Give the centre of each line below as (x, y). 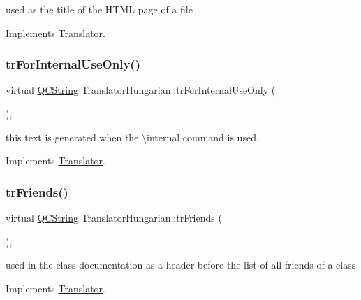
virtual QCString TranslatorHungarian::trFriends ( (114, 217)
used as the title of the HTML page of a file (99, 9)
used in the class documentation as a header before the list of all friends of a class (181, 265)
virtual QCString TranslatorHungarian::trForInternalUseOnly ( (141, 90)
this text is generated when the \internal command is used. (132, 137)
